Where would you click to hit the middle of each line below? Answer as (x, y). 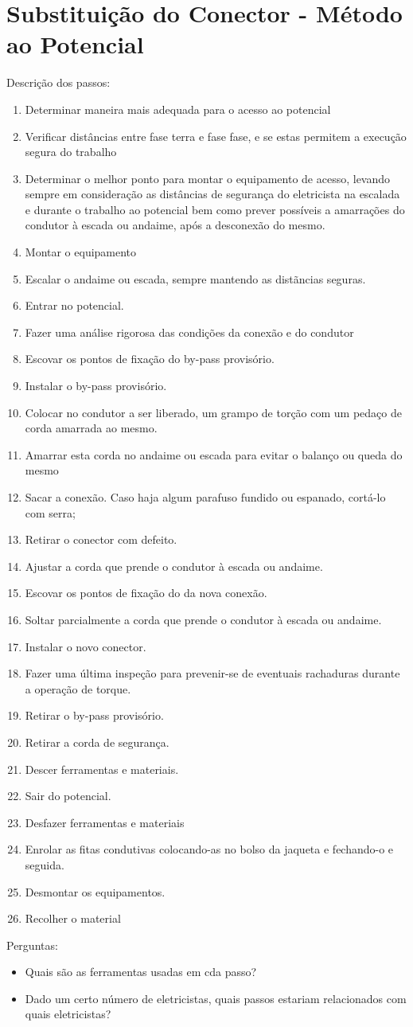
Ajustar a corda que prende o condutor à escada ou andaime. (174, 566)
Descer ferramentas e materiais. (102, 769)
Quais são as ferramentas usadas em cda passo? (141, 972)
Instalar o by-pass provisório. (96, 386)
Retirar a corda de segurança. (97, 742)
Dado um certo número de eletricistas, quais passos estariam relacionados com (216, 998)
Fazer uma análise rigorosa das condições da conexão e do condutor (189, 332)
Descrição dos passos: (58, 82)
